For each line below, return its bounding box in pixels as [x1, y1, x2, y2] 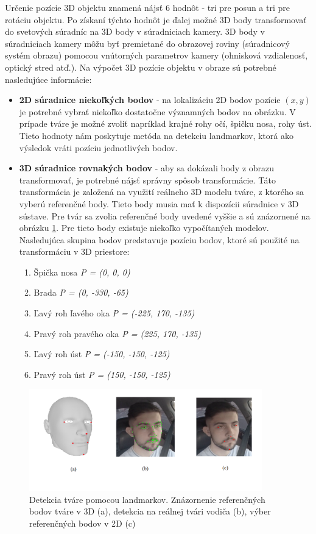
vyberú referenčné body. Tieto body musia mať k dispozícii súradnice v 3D [19, 197, 299, 210]
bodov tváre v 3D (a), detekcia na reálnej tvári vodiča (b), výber [29, 505, 271, 518]
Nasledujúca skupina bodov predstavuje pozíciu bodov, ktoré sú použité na [19, 233, 300, 246]
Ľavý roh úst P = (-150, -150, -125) [33, 347, 170, 360]
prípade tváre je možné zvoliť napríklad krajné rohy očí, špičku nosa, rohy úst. [19, 117, 312, 130]
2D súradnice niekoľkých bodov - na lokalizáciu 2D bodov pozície [19, 93, 281, 106]
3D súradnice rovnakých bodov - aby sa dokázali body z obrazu [19, 162, 275, 174]
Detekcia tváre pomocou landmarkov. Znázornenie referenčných [29, 493, 265, 505]
